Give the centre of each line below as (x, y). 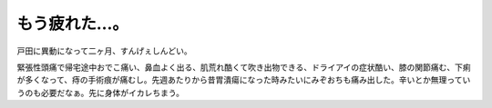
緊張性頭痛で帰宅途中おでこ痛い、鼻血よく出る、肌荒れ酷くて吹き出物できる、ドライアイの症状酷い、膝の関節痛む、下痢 (244, 67)
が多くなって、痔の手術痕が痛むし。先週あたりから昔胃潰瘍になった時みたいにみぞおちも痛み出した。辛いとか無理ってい (244, 80)
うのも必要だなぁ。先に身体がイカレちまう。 (100, 93)
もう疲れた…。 (73, 24)
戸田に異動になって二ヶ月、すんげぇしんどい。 (104, 51)
